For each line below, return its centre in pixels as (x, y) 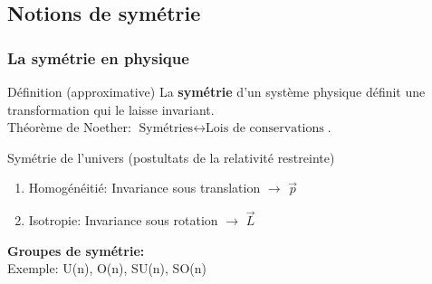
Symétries (166, 129)
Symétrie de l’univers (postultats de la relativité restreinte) (171, 157)
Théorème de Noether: (69, 127)
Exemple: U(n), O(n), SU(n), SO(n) (107, 268)
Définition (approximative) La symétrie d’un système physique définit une (216, 91)
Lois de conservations (265, 129)
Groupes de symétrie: (76, 250)
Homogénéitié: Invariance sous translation (144, 188)
